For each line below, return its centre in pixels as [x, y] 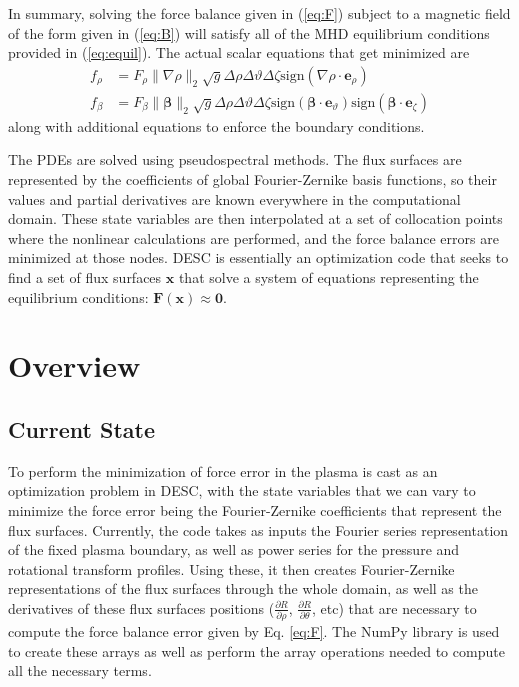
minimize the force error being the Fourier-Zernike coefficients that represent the [255, 509]
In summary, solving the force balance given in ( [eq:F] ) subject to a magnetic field [259, 13]
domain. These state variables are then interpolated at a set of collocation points [255, 218]
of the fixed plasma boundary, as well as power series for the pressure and [234, 549]
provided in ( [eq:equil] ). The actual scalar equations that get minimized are [239, 52]
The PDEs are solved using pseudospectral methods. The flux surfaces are [235, 159]
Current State [82, 428]
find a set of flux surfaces [85, 277]
